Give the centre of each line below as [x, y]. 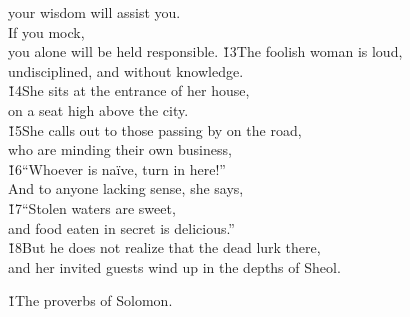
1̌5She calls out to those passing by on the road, [155, 129]
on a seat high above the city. [98, 109]
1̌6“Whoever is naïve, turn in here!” [117, 168]
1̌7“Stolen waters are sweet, [92, 207]
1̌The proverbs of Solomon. [90, 300]
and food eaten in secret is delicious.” [121, 227]
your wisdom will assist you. [94, 12]
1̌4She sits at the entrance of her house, [129, 90]
